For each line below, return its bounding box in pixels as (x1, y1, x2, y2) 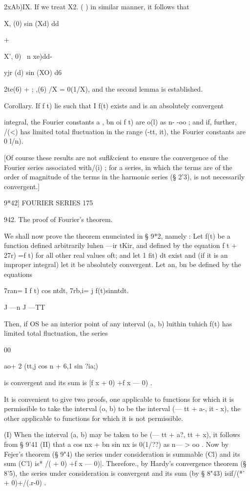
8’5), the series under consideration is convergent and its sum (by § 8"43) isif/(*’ (4, 467, 245, 478)
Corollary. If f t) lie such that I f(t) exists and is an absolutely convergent (4, 100, 224, 110)
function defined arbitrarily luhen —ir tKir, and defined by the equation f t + (4, 240, 237, 250)
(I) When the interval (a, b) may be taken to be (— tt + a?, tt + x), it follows (4, 429, 240, 440)
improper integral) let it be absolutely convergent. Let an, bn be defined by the (4, 259, 241, 270)
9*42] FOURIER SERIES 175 (4, 197, 93, 208)
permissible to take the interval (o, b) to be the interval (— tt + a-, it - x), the (4, 403, 241, 414)
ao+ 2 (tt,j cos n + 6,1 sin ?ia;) (4, 361, 99, 371)
